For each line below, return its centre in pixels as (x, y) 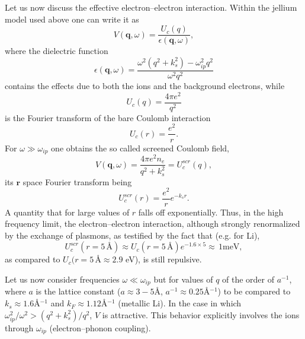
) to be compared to (254, 291)
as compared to (33, 259)
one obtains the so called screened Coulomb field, (140, 148)
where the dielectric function (57, 51)
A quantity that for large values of (67, 212)
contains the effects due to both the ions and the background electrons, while (145, 86)
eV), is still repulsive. (164, 259)
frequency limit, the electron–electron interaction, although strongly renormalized (152, 224)
